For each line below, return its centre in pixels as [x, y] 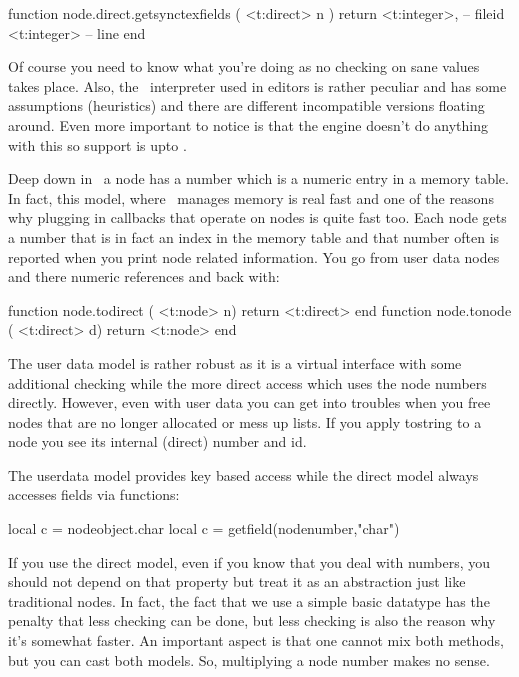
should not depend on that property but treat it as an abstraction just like [237, 581]
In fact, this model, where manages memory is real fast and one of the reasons [251, 197]
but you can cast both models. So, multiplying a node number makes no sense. [249, 659]
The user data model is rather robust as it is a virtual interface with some [235, 362]
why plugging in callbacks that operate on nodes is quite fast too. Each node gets [257, 217]
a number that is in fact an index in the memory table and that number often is [254, 236]
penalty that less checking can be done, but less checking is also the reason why [252, 620]
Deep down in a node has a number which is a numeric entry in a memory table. [258, 178]
